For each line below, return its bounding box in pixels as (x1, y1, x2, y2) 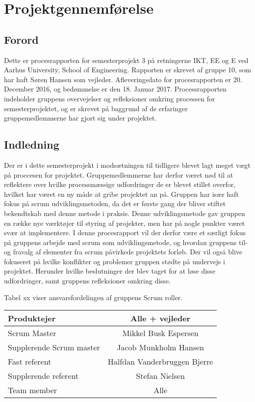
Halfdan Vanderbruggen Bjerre (107, 356, 213, 368)
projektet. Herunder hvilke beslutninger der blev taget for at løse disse (4, 266, 216, 276)
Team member (8, 384, 57, 396)
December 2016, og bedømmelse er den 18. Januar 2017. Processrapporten (4, 84, 227, 94)
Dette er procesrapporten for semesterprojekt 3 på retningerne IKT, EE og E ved (4, 55, 249, 65)
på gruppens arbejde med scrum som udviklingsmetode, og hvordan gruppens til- (4, 237, 248, 247)
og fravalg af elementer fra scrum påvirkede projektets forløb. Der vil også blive (4, 247, 243, 257)
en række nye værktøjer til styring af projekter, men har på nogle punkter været (4, 217, 245, 228)
